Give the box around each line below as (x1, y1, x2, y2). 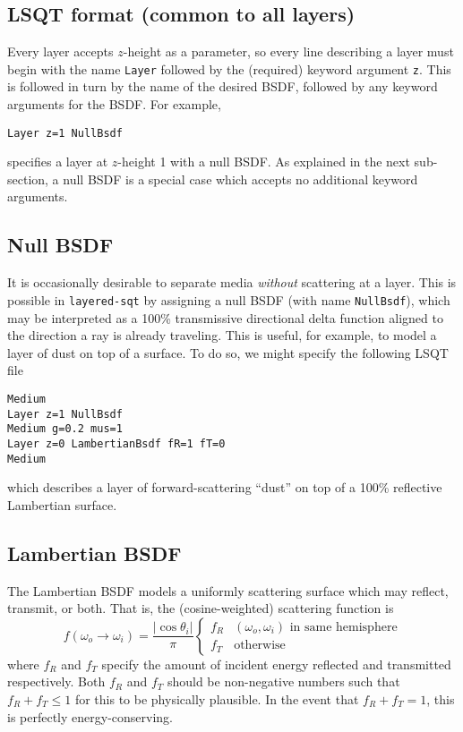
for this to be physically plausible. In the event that (74, 689, 359, 708)
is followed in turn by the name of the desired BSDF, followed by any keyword (7, 77, 438, 96)
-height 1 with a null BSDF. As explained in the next (117, 152, 410, 171)
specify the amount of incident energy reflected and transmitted (101, 654, 451, 673)
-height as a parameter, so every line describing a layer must (123, 42, 454, 61)
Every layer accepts (7, 42, 114, 61)
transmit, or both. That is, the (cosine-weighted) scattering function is (7, 599, 394, 617)
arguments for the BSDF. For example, (7, 95, 221, 114)
